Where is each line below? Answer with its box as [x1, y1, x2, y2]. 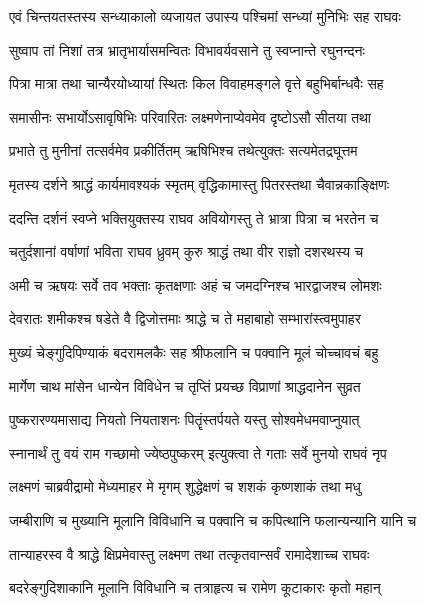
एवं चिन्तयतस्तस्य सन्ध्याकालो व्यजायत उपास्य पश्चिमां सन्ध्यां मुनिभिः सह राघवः [9, 6, 401, 26]
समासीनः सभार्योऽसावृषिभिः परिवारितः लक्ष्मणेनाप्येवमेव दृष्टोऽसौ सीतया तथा [9, 106, 372, 127]
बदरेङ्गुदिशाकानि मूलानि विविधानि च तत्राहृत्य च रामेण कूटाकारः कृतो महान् [9, 577, 381, 598]
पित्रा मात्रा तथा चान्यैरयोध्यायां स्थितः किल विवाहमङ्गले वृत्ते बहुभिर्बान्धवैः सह [9, 73, 384, 94]
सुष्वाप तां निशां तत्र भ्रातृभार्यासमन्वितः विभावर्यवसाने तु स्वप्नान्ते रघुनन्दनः [9, 39, 365, 60]
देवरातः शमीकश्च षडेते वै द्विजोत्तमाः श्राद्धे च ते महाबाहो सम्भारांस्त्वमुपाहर [9, 308, 361, 329]
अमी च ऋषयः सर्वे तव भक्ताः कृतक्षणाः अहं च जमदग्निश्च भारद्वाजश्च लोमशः [9, 274, 382, 295]
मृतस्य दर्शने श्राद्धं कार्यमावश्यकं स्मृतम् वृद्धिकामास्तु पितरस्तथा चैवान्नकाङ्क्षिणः [9, 173, 390, 194]
